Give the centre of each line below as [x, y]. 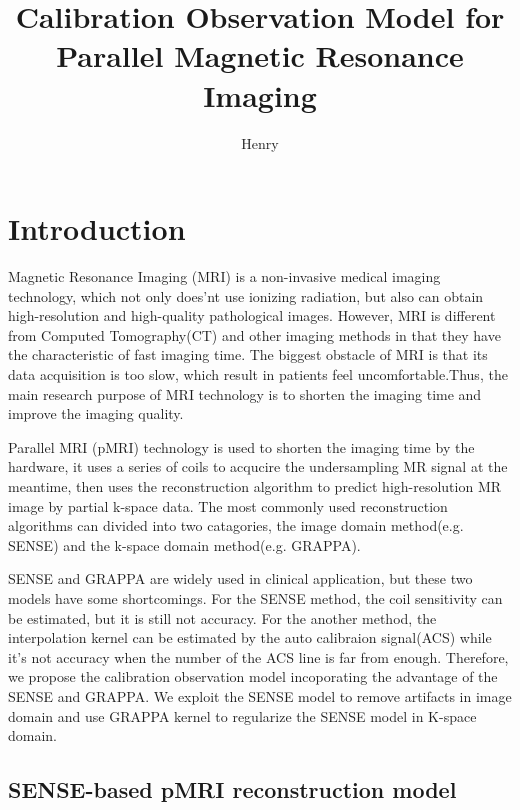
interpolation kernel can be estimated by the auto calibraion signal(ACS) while [250, 637]
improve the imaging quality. [96, 413]
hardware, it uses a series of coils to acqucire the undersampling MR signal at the [258, 466]
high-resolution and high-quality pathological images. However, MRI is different [252, 315]
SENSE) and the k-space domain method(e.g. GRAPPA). [184, 544]
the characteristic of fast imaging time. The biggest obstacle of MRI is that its [248, 354]
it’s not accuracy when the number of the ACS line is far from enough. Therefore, [258, 656]
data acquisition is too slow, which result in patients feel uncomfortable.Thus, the [258, 374]
